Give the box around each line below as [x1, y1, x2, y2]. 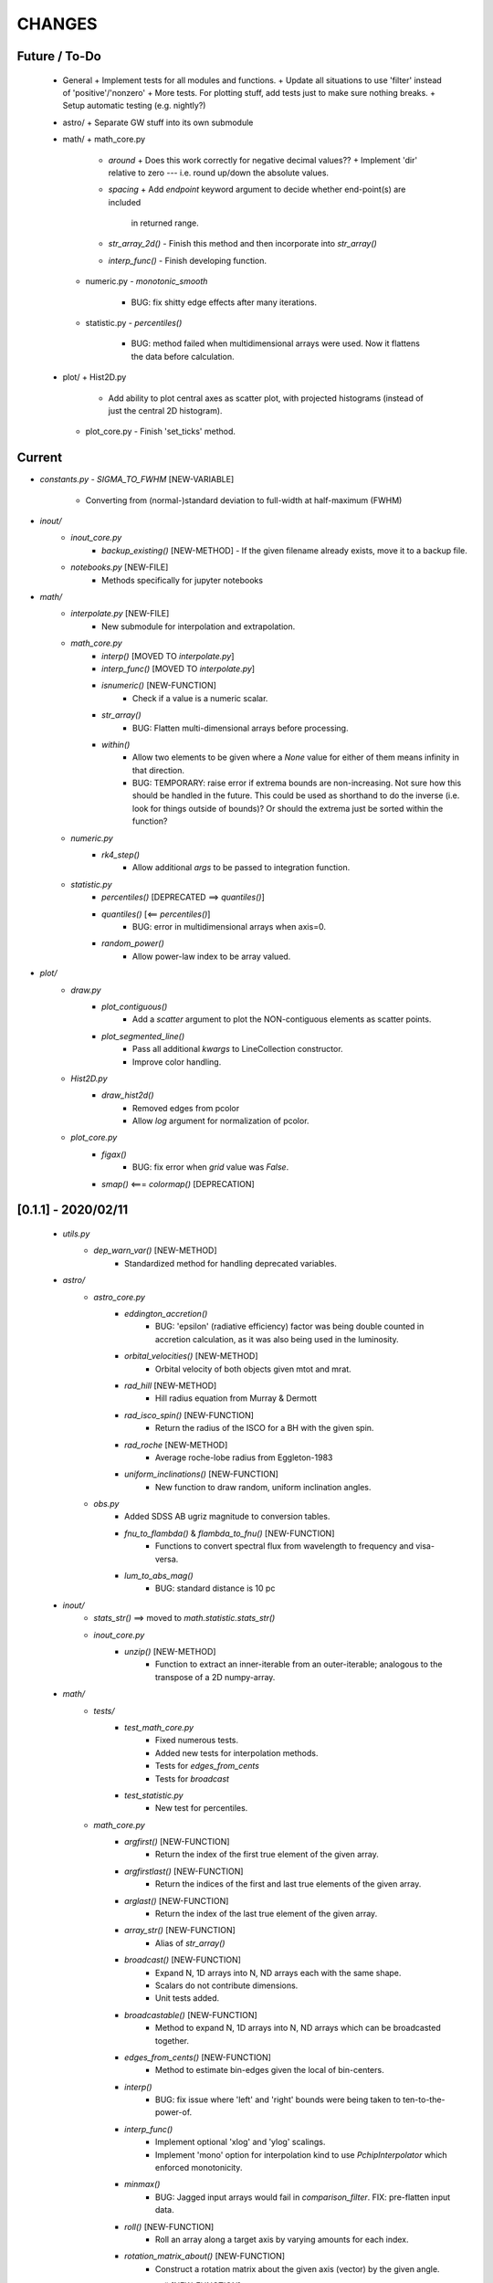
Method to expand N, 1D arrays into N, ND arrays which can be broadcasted [155, 2023, 442, 2034]
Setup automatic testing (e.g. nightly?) [62, 100, 206, 111]
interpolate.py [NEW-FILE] [70, 608, 170, 619]
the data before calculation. [131, 351, 235, 362]
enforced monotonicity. [155, 2162, 243, 2173]
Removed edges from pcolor [132, 1102, 240, 1113]
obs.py [93, 1499, 120, 1510]
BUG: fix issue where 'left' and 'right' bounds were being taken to [155, 2094, 402, 2105]
